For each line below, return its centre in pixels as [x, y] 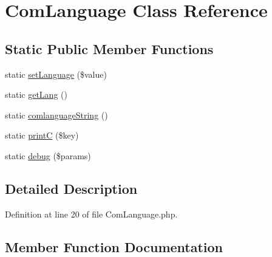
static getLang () [36, 94]
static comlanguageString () [56, 115]
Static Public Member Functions [109, 48]
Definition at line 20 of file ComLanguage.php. [91, 214]
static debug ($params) [48, 155]
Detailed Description [71, 188]
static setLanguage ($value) [56, 74]
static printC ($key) [42, 135]
